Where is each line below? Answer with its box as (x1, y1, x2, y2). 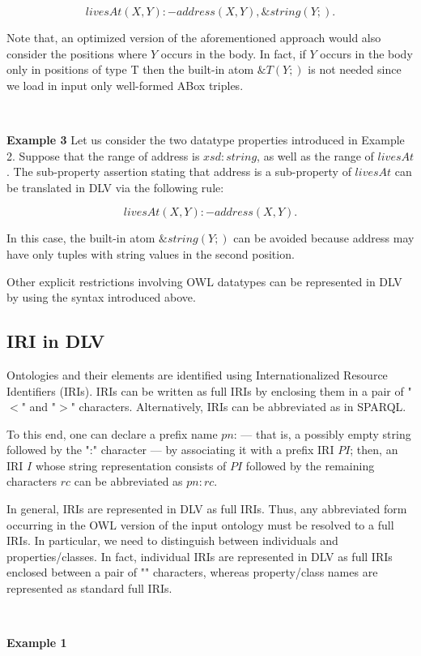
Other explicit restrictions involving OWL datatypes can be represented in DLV (6, 272, 402, 289)
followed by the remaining (245, 457, 375, 474)
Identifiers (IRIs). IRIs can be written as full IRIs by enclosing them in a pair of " (6, 382, 412, 399)
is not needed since (308, 61, 402, 78)
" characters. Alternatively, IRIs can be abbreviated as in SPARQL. (70, 398, 406, 415)
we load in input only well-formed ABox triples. (6, 76, 244, 93)
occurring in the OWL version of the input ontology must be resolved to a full (6, 516, 394, 533)
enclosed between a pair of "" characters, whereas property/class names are (6, 564, 378, 581)
